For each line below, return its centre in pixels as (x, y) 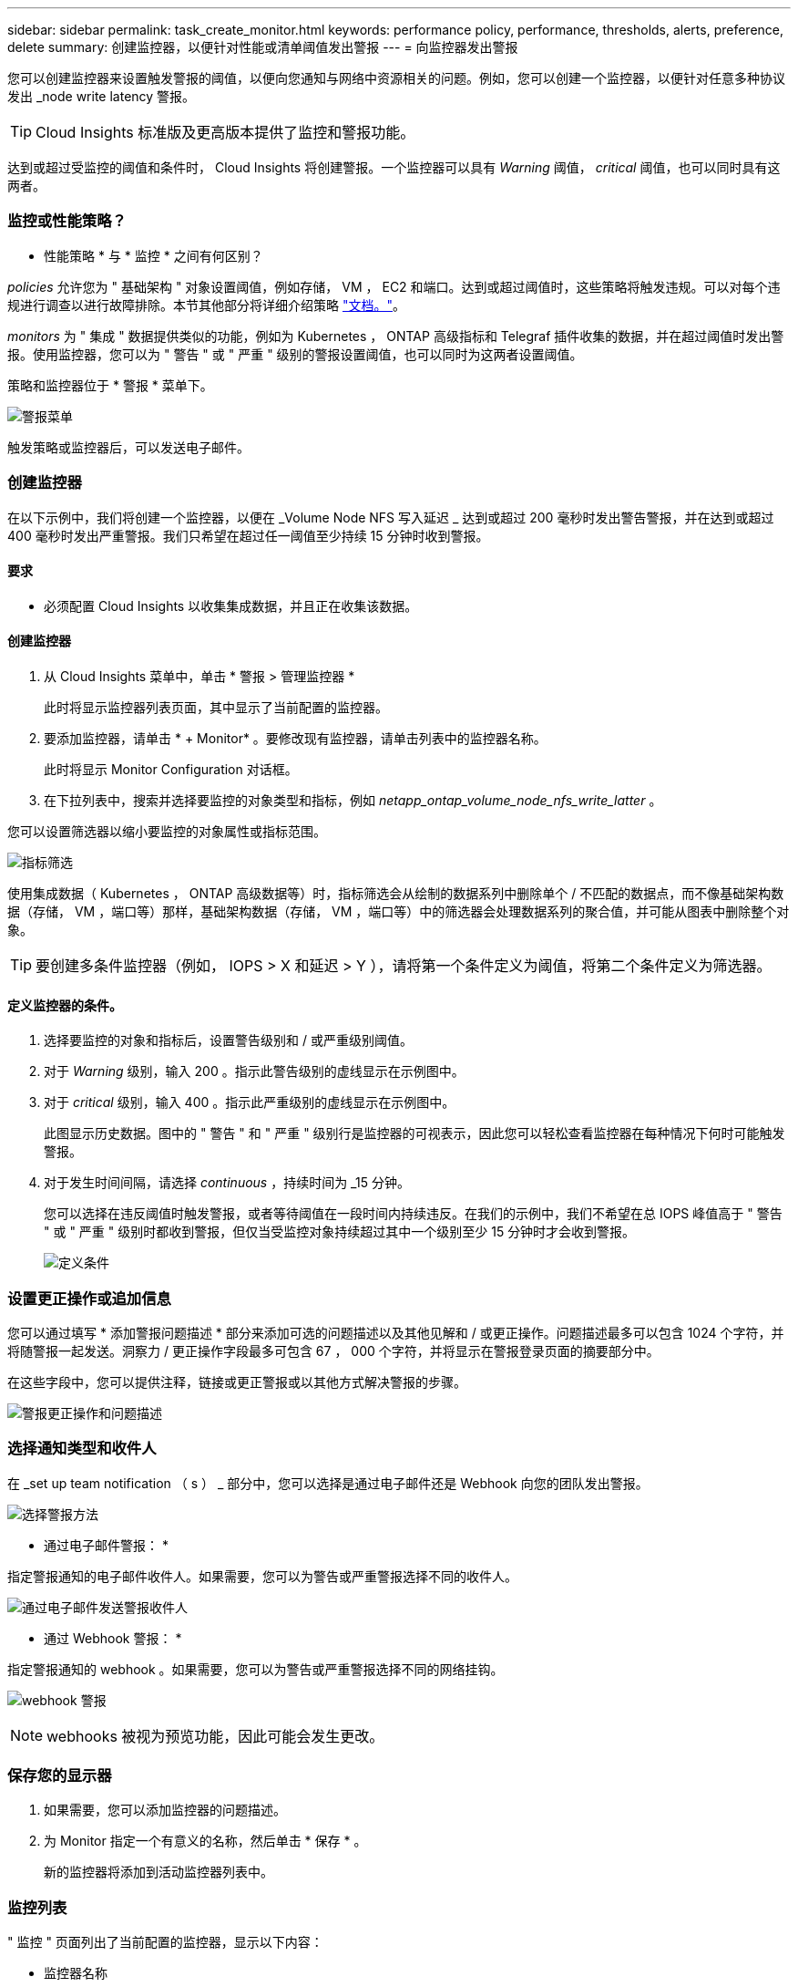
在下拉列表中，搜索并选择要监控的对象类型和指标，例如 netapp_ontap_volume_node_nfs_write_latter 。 (353, 800)
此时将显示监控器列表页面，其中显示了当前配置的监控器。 (216, 707)
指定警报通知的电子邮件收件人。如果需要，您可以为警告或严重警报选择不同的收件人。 (262, 1576)
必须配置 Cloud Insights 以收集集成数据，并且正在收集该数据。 (231, 605)
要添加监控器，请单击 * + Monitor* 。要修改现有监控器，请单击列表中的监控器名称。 (295, 738)
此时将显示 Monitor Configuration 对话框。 (171, 769)
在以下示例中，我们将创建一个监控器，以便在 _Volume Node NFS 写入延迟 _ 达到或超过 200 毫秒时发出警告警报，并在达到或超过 (391, 517)
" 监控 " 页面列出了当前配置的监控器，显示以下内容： (165, 1942)
